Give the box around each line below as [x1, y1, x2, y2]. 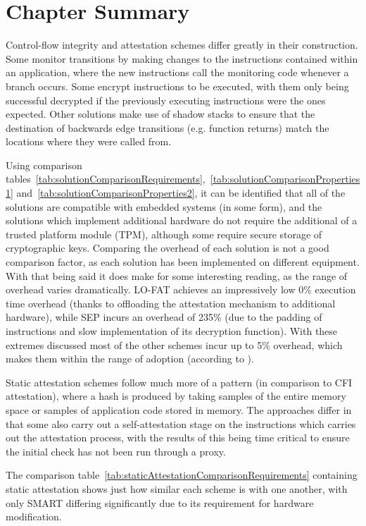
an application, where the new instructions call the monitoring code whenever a [6, 65, 349, 80]
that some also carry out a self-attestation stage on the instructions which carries [6, 416, 356, 431]
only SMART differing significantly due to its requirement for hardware [6, 495, 314, 510]
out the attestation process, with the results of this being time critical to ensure [6, 430, 350, 445]
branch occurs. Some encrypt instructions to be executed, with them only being [6, 78, 349, 93]
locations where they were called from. [6, 134, 172, 149]
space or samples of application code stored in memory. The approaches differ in [6, 402, 352, 417]
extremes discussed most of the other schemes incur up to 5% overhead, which [6, 337, 343, 352]
